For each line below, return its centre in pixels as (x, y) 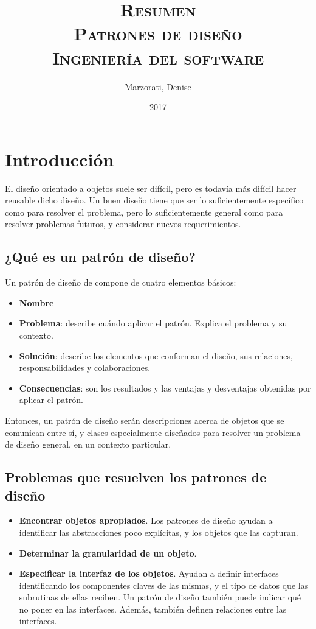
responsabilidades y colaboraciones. (85, 367)
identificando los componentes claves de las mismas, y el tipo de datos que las (164, 585)
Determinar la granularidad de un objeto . (108, 553)
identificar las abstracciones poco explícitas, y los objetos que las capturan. (159, 532)
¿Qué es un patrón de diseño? (100, 257)
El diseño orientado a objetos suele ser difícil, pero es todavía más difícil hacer (151, 188)
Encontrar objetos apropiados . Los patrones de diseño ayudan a (146, 520)
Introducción (60, 159)
